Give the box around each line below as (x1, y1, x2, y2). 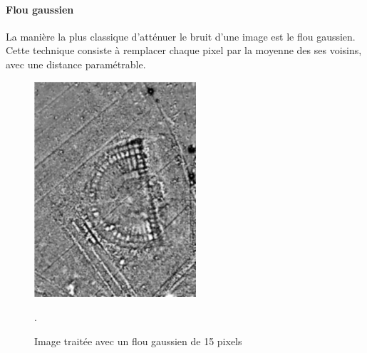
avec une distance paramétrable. (6, 56, 146, 71)
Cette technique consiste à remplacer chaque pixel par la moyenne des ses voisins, (6, 43, 362, 58)
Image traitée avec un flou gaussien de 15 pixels (34, 333, 242, 348)
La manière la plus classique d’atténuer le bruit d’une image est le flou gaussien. (6, 28, 356, 43)
